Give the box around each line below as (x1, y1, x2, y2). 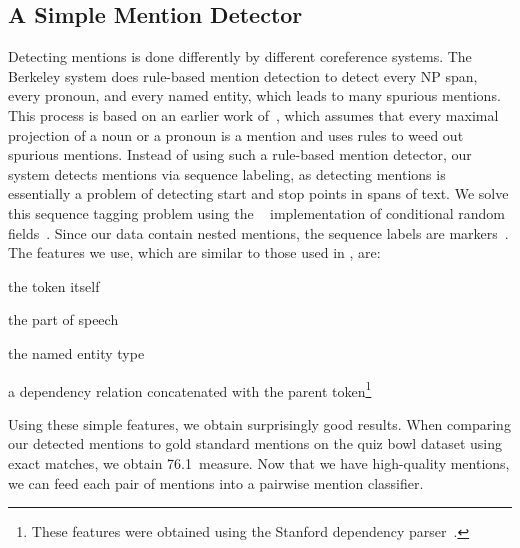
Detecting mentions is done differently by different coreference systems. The (8, 46, 472, 67)
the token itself (8, 275, 100, 296)
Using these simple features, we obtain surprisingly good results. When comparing (8, 413, 511, 434)
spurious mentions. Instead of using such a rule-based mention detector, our (8, 144, 472, 165)
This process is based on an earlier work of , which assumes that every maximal (8, 104, 499, 125)
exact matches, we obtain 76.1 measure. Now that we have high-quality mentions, (8, 452, 510, 473)
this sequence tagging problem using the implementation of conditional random (8, 202, 505, 223)
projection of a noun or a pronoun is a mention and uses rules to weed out (8, 124, 464, 145)
